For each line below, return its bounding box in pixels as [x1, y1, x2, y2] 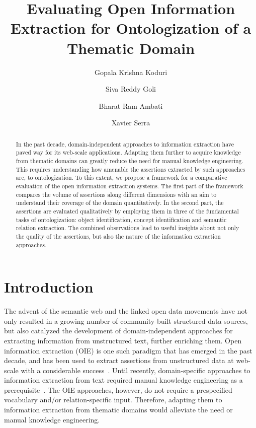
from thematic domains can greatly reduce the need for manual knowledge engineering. [16, 156, 243, 165]
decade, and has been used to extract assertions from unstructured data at [4, 355, 234, 366]
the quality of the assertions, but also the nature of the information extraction [16, 232, 221, 240]
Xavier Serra [111, 117, 150, 128]
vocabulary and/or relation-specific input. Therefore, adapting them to [4, 394, 222, 405]
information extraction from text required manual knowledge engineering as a [4, 375, 243, 385]
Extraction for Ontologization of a [10, 18, 251, 38]
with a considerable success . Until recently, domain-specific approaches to [21, 365, 250, 375]
